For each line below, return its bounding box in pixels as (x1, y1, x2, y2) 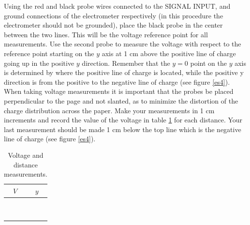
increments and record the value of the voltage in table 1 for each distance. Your (4, 115, 243, 125)
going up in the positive (4, 58, 74, 68)
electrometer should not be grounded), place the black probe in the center (4, 20, 223, 30)
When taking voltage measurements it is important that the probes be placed (4, 86, 234, 96)
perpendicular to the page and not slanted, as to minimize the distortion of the (4, 95, 238, 105)
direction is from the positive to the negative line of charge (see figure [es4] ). (4, 76, 230, 87)
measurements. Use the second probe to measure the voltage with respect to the (4, 39, 241, 49)
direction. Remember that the (82, 58, 170, 68)
